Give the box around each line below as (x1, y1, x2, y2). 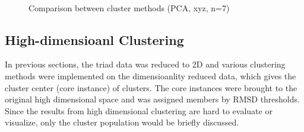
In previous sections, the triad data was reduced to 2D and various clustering (5, 58, 286, 70)
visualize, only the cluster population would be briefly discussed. (5, 116, 239, 128)
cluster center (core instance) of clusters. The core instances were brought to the (5, 81, 297, 94)
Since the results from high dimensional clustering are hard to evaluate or (5, 104, 273, 117)
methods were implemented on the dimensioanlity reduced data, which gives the (5, 69, 296, 82)
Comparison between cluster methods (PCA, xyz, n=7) (28, 1, 230, 14)
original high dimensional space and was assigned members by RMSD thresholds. (5, 93, 300, 105)
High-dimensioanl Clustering (5, 30, 184, 49)
